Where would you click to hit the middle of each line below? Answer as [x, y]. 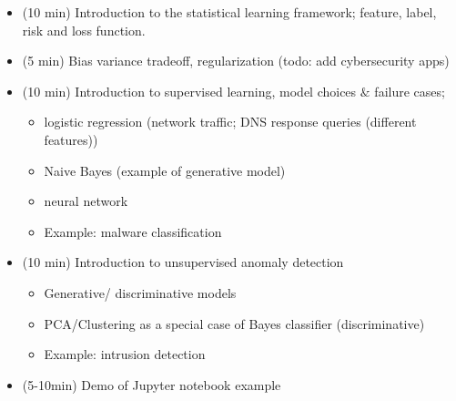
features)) [71, 139]
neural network [86, 201]
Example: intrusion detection [125, 354]
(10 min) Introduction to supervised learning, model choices [189, 91]
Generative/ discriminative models [140, 292]
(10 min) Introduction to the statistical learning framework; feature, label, [229, 12]
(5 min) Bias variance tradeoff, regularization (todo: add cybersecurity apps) [236, 61]
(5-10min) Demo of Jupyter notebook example [152, 384]
